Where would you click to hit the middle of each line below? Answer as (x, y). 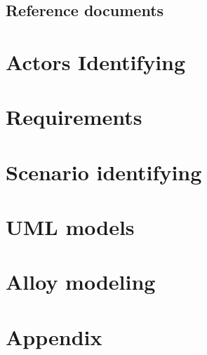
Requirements (74, 117)
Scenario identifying (104, 172)
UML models (70, 227)
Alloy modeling (81, 282)
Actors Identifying (96, 61)
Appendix (54, 336)
